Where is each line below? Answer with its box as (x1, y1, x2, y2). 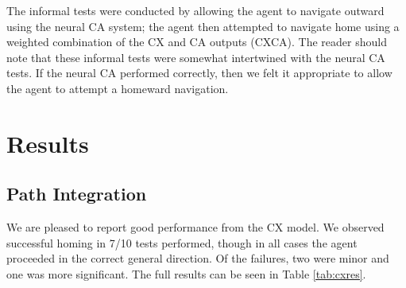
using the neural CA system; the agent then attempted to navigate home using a (6, 18, 400, 34)
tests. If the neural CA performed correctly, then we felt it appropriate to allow (6, 64, 392, 81)
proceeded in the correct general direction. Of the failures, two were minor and (6, 250, 389, 267)
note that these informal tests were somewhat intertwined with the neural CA (6, 49, 385, 65)
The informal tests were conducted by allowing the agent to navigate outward (6, 2, 385, 18)
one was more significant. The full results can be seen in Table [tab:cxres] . (6, 265, 366, 282)
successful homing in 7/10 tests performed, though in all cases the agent (6, 234, 358, 251)
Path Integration (6, 181, 147, 206)
